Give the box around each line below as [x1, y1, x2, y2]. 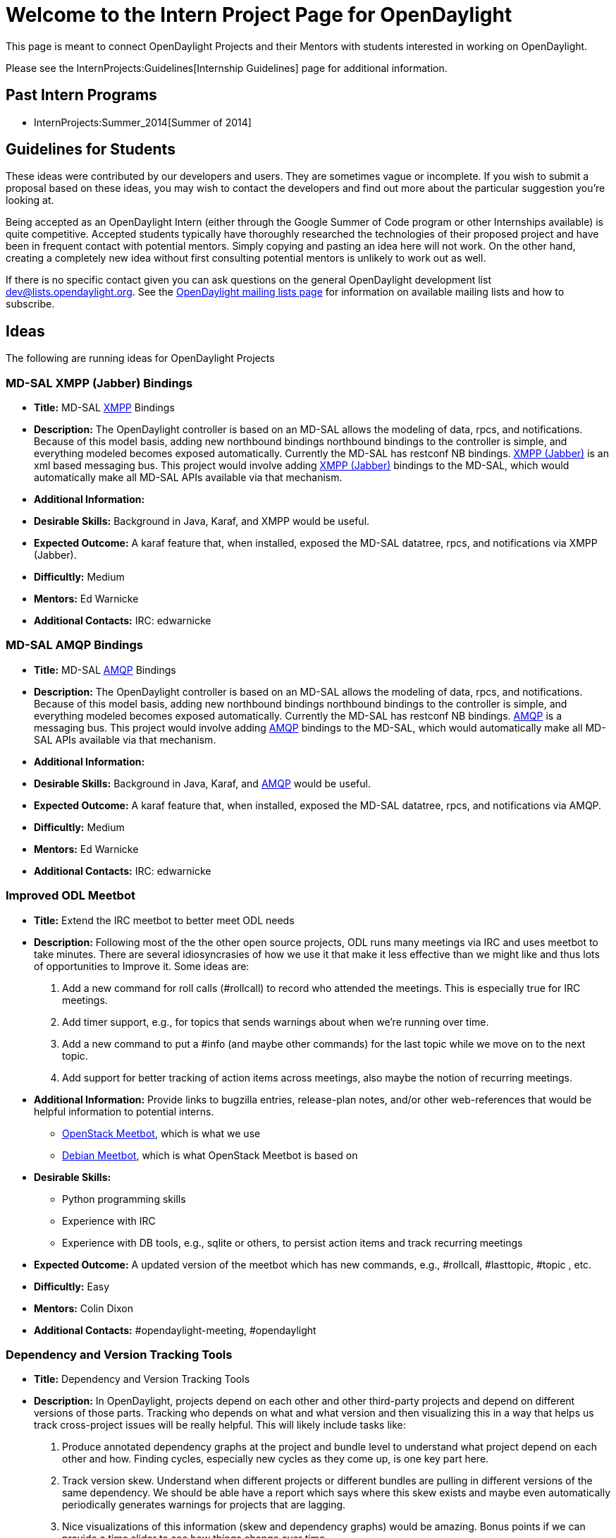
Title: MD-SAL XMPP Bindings [34, 401, 175, 414]
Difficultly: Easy [34, 1280, 110, 1292]
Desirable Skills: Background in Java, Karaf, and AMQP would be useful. [34, 777, 371, 789]
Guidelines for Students [6, 140, 175, 159]
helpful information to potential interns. [34, 1105, 214, 1118]
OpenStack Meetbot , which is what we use [62, 1127, 261, 1139]
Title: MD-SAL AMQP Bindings [34, 663, 176, 676]
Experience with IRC [62, 1214, 156, 1227]
